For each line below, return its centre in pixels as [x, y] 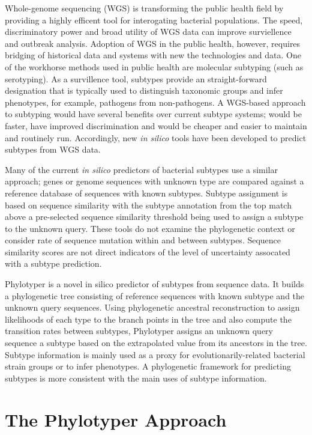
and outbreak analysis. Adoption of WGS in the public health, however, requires [153, 43]
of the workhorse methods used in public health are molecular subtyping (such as [154, 66]
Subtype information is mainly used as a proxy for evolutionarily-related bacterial [155, 354]
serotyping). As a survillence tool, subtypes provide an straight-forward [136, 78]
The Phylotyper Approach [116, 419]
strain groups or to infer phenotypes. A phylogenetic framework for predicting [148, 366]
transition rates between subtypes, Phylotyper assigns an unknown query [139, 331]
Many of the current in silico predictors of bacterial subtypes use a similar [141, 169]
